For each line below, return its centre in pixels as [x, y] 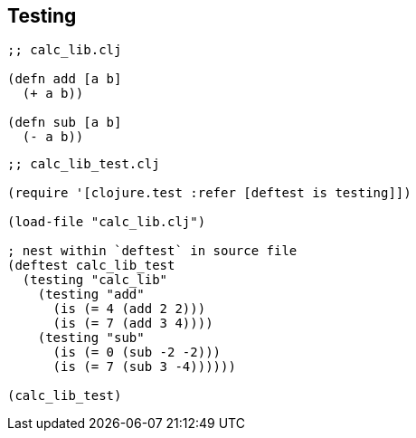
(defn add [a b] [65, 79]
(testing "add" [91, 295]
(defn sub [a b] [65, 123]
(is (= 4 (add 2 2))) [129, 309]
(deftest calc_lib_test [91, 266]
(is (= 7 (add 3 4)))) [133, 324]
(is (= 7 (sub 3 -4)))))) [144, 367]
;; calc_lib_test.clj [84, 164]
